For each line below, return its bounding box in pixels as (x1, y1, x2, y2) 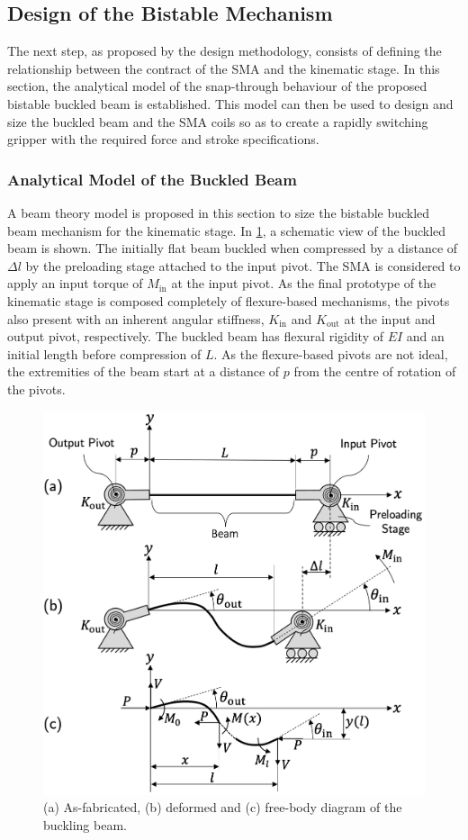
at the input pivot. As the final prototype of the (171, 274, 436, 293)
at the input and (344, 309, 436, 328)
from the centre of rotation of (293, 362, 456, 381)
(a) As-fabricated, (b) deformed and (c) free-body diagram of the (43, 798, 402, 817)
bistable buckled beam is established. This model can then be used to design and (7, 94, 454, 113)
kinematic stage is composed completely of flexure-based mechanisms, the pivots (7, 291, 450, 310)
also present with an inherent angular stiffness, (7, 309, 265, 328)
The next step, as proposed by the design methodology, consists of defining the (7, 41, 442, 60)
